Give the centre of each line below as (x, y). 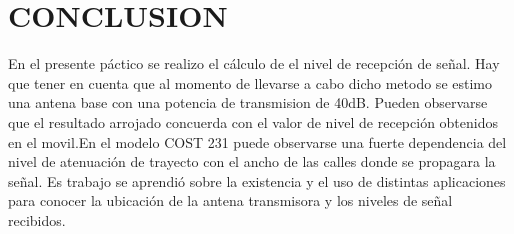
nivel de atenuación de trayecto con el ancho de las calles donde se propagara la (252, 161)
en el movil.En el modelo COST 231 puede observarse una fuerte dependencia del (257, 141)
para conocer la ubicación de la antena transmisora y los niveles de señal (230, 200)
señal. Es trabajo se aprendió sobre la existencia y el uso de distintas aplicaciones (257, 180)
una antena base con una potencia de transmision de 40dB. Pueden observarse (248, 102)
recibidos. (37, 219)
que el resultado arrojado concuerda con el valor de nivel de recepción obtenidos (253, 121)
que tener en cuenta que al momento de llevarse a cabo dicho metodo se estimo (250, 82)
